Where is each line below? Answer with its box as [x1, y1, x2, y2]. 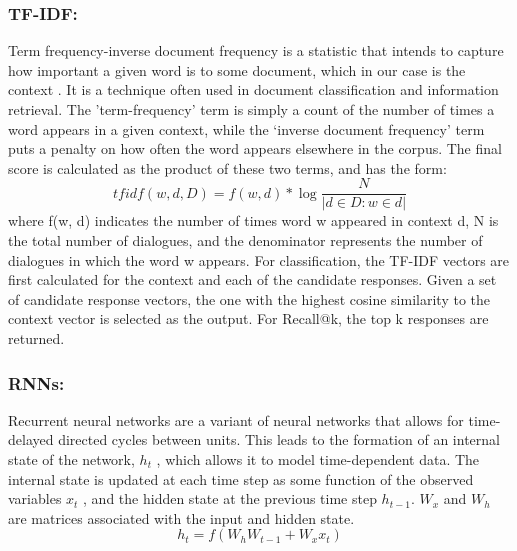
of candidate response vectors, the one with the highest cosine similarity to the [8, 288, 490, 309]
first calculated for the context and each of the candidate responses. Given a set [8, 269, 497, 290]
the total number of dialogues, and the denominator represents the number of [8, 230, 483, 251]
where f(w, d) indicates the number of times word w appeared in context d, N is [8, 210, 499, 231]
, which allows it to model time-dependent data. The [156, 449, 480, 469]
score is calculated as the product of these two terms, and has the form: [8, 157, 447, 178]
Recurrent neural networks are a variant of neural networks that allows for [8, 409, 464, 430]
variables [8, 488, 62, 509]
